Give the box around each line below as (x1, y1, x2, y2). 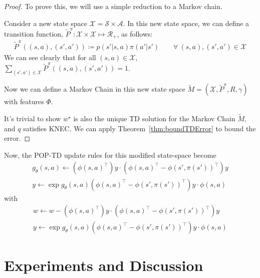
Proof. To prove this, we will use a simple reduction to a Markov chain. (4, 1, 222, 11)
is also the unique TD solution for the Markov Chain (73, 113, 235, 124)
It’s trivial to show (4, 113, 61, 124)
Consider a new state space (4, 18, 87, 28)
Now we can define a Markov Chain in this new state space (4, 84, 185, 94)
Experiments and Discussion (4, 255, 203, 275)
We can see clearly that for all (4, 52, 96, 63)
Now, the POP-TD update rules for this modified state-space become (4, 149, 216, 160)
